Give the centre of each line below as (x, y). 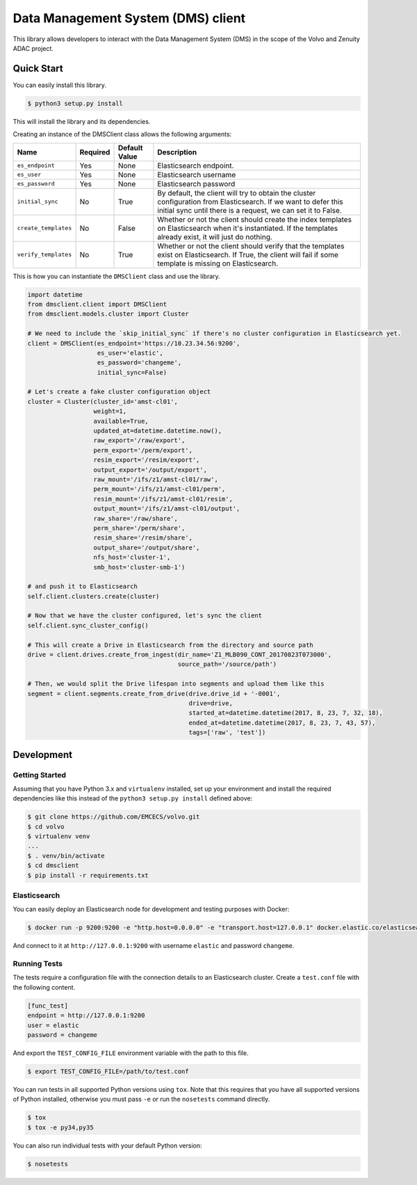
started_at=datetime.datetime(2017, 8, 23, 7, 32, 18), (286, 713)
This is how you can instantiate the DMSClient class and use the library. (116, 276)
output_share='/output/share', (147, 547)
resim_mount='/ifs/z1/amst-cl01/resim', (163, 499)
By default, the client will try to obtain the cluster (237, 193)
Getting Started (39, 775)
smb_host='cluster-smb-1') (139, 567)
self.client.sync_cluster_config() (88, 625)
